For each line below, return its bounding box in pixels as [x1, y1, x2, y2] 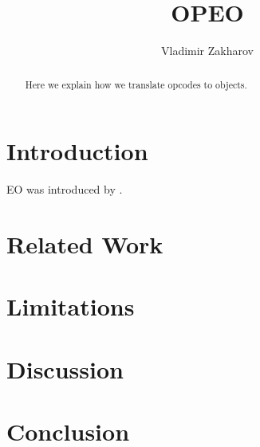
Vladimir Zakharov [161, 42, 254, 59]
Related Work [6, 227, 163, 260]
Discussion [6, 352, 124, 385]
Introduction [6, 135, 148, 167]
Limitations [6, 290, 135, 323]
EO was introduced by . [6, 181, 123, 198]
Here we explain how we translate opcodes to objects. [25, 77, 247, 91]
